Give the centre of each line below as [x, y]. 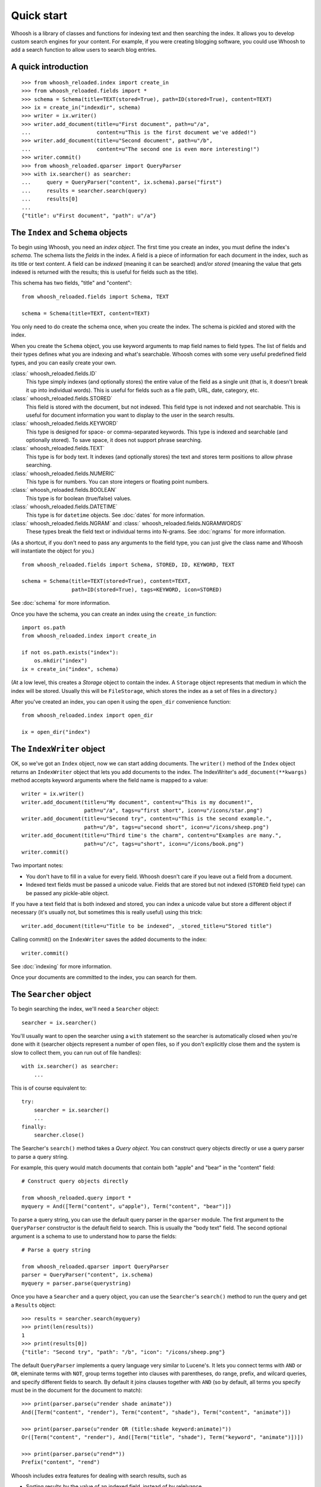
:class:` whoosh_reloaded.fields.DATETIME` [64, 507]
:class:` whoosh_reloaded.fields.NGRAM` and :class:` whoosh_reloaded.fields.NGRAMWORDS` [127, 523]
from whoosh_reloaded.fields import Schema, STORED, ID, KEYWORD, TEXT [128, 564]
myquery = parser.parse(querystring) [77, 1283]
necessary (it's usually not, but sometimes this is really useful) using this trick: [107, 912]
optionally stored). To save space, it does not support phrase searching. [114, 440]
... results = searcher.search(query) [84, 191]
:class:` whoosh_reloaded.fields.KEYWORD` [64, 423]
